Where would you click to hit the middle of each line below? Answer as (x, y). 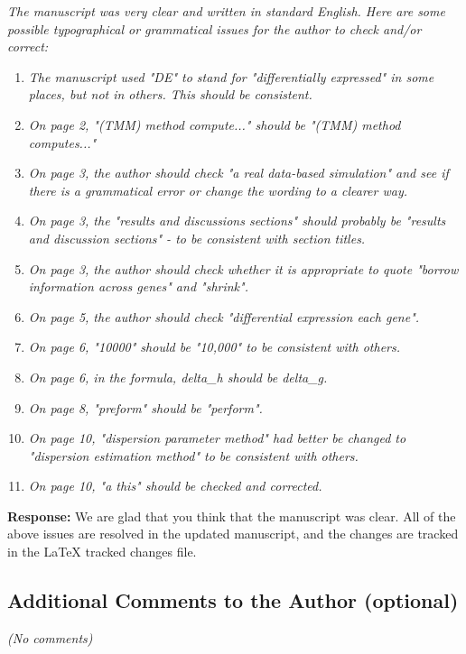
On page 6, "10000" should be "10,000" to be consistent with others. (214, 347)
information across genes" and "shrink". (138, 286)
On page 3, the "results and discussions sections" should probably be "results (237, 221)
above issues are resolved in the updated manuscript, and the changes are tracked (233, 534)
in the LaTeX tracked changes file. (102, 552)
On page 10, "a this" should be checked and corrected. (175, 486)
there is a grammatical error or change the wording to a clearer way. (218, 190)
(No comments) (50, 637)
